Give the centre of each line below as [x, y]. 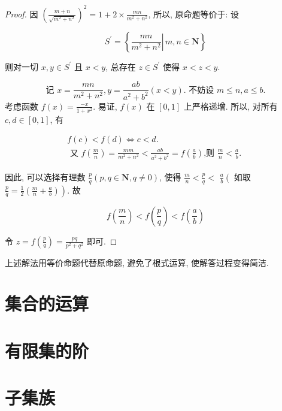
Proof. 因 [22, 13]
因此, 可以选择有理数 [45, 176]
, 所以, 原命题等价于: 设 [194, 13]
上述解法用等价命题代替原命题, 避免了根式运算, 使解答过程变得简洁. [137, 262]
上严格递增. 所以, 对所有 [231, 106]
